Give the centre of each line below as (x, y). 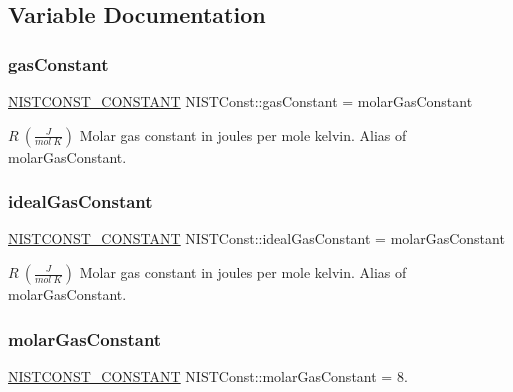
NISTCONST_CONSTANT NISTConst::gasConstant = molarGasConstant (240, 101)
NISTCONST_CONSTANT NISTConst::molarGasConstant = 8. (208, 375)
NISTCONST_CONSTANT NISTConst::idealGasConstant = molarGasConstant (256, 238)
